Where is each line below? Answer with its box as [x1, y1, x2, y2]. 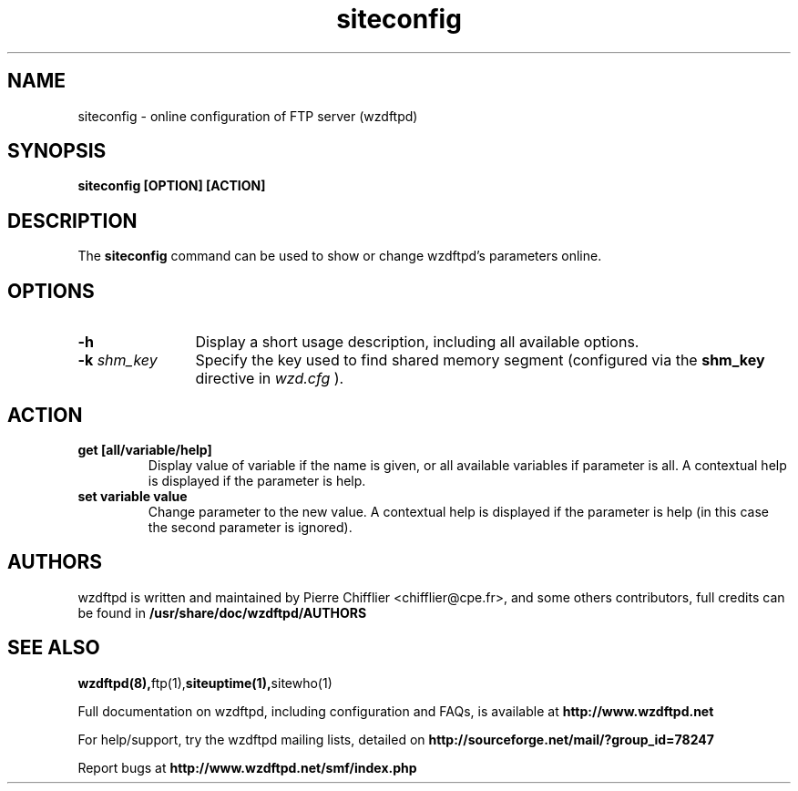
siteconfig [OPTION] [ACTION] [77, 178, 266, 194]
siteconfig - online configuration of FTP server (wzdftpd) [77, 108, 418, 124]
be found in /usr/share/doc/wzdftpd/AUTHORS [77, 604, 367, 621]
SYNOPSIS [7, 139, 107, 163]
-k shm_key [77, 351, 158, 370]
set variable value [77, 488, 188, 504]
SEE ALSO [7, 636, 100, 660]
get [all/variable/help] [77, 441, 212, 457]
